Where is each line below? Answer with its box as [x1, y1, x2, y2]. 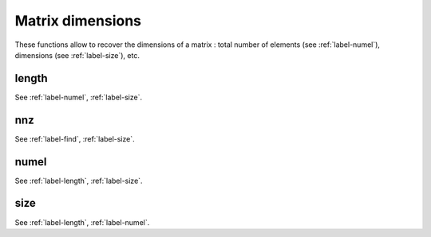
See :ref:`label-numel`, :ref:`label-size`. [14, 92, 143, 102]
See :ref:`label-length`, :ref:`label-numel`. [14, 217, 150, 227]
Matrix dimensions [14, 12, 142, 29]
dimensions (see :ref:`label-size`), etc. [14, 50, 140, 60]
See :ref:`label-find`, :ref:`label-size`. [14, 134, 135, 143]
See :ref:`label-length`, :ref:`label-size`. [14, 176, 143, 185]
